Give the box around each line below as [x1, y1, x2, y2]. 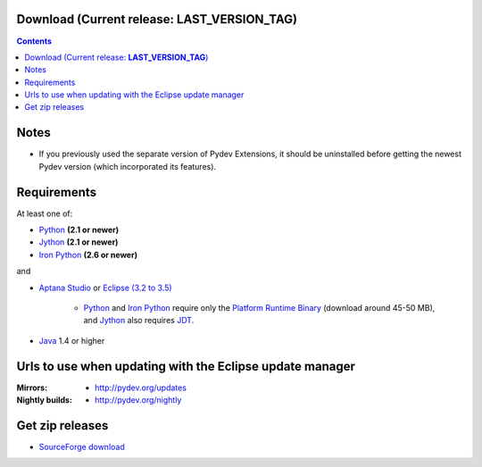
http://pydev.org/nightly [95, 395, 182, 405]
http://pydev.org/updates [95, 382, 187, 393]
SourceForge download [38, 442, 125, 452]
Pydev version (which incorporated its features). [38, 161, 217, 171]
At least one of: [16, 208, 73, 219]
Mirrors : [16, 382, 48, 393]
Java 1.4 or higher [38, 335, 105, 346]
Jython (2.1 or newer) [38, 237, 119, 247]
